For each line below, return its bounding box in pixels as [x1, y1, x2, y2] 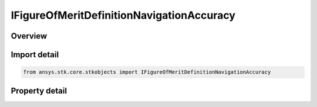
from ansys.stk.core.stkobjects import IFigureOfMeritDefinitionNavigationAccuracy [23, 69, 271, 75]
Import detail [11, 50, 59, 60]
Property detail [11, 85, 68, 96]
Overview [11, 31, 48, 41]
